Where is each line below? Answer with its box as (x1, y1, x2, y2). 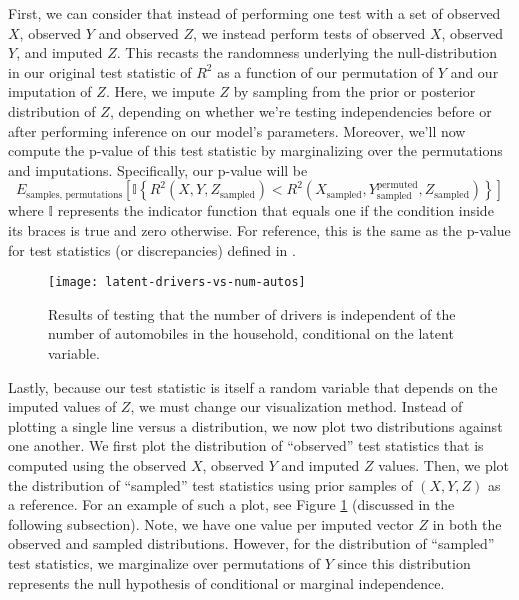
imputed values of (8, 396, 117, 417)
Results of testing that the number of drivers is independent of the (48, 303, 456, 324)
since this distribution (337, 552, 471, 573)
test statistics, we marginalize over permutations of (8, 552, 320, 573)
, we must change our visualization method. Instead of (130, 396, 463, 417)
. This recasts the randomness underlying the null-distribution (116, 42, 497, 63)
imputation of (8, 81, 92, 102)
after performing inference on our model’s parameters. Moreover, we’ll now (8, 120, 466, 141)
